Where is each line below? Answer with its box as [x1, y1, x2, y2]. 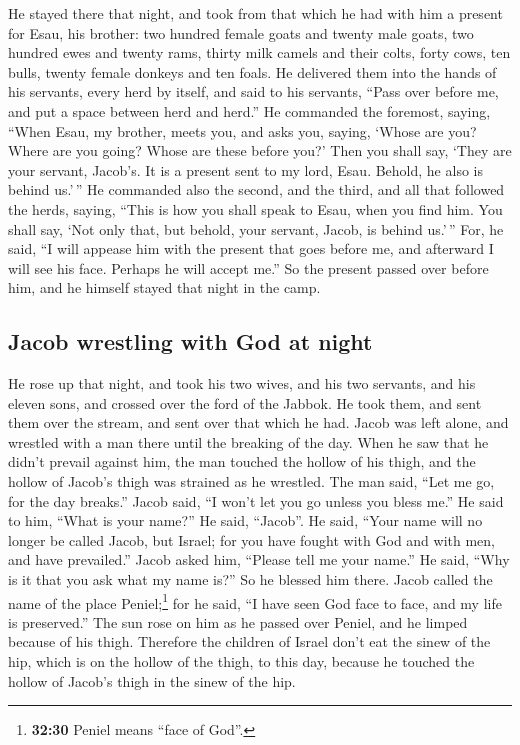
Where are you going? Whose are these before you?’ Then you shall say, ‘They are [8, 140, 512, 161]
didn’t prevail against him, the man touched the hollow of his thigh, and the [8, 451, 476, 472]
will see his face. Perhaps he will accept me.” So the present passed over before [8, 257, 489, 278]
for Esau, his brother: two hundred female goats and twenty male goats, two [8, 22, 474, 43]
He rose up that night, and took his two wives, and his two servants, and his [8, 373, 476, 394]
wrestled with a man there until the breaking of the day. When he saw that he [8, 431, 489, 452]
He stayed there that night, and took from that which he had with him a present [8, 3, 503, 23]
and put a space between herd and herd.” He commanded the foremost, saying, [8, 100, 491, 121]
